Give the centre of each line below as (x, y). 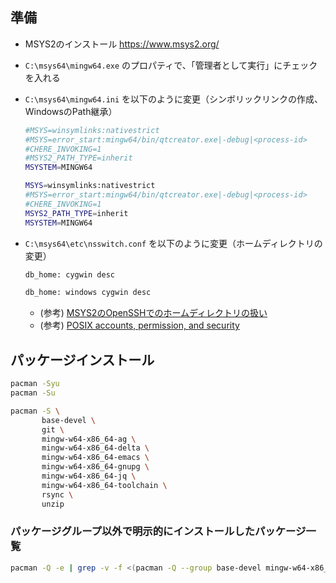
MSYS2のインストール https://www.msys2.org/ (122, 44)
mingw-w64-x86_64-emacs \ (95, 458)
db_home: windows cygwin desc (88, 293)
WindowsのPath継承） (71, 111)
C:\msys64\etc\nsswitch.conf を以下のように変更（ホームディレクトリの (173, 243)
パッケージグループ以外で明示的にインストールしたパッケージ (158, 531)
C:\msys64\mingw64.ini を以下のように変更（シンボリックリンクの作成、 (174, 99)
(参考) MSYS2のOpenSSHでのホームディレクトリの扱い (153, 313)
